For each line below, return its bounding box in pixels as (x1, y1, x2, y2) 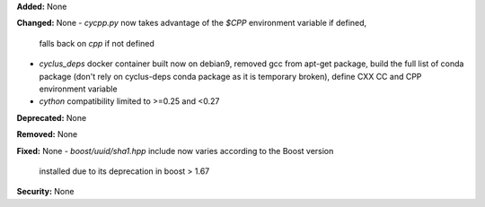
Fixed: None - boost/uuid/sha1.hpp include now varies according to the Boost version (16, 145, 334, 156)
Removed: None (16, 129, 78, 140)
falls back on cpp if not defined (39, 38, 154, 48)
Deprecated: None (16, 112, 87, 123)
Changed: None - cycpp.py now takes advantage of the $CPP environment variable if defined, (16, 18, 367, 29)
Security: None (16, 186, 75, 197)
